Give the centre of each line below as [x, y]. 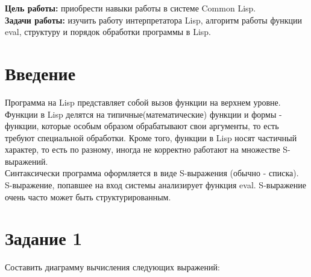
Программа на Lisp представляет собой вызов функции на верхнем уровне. [143, 102]
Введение [40, 73]
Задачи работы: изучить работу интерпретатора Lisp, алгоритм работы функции [153, 20]
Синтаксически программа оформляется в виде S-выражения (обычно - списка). [152, 173]
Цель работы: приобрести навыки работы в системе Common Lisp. [130, 8]
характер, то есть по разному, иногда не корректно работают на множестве [143, 149]
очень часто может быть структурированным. [88, 196]
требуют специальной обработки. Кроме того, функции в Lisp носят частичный [151, 137]
